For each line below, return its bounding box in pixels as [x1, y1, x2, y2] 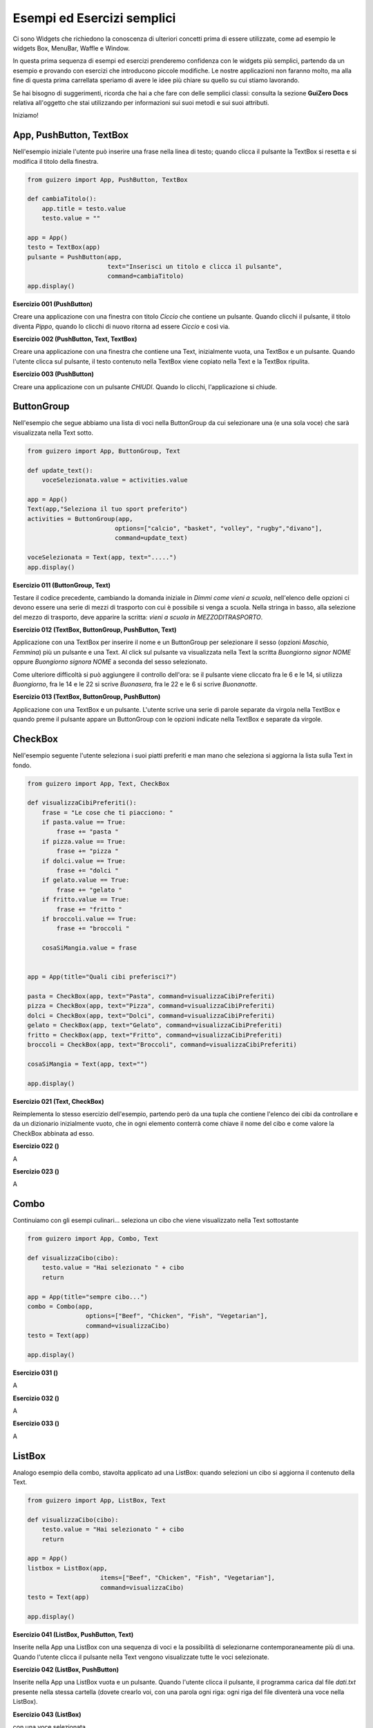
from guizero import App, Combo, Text [27, 1234, 159, 1243]
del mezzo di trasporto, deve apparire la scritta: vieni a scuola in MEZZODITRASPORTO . [12, 612, 263, 621]
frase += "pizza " [56, 847, 119, 855]
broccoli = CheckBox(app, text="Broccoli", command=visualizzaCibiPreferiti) [27, 1041, 297, 1049]
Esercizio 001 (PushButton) [12, 299, 93, 308]
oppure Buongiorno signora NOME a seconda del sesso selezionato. [12, 657, 208, 666]
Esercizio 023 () [12, 1167, 59, 1175]
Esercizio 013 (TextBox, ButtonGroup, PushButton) [12, 693, 161, 701]
